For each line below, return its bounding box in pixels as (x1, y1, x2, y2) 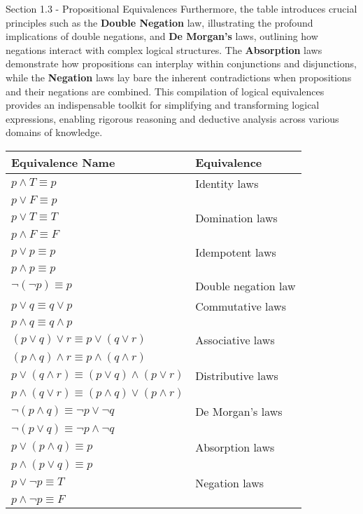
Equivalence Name (11, 154, 115, 170)
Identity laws (195, 175, 259, 191)
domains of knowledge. (6, 125, 103, 140)
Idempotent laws (195, 243, 276, 260)
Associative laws (195, 331, 275, 348)
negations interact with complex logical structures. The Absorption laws (6, 42, 322, 57)
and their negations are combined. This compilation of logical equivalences (6, 83, 325, 98)
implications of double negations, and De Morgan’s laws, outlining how (6, 29, 318, 43)
